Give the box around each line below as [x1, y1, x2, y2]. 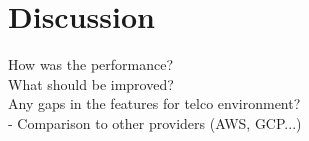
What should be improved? [8, 73, 174, 94]
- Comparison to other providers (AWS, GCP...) [8, 112, 302, 133]
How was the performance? [8, 54, 174, 75]
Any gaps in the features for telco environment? [8, 93, 301, 114]
